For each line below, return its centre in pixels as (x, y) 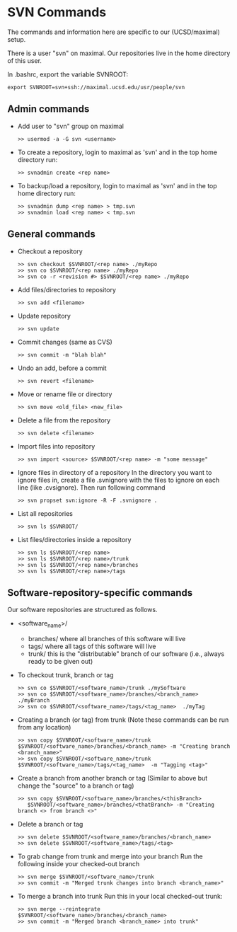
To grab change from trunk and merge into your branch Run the (110, 856)
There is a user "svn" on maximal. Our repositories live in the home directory (119, 53)
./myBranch (34, 701)
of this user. (25, 60)
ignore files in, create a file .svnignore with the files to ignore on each (118, 480)
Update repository (44, 316)
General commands (51, 234)
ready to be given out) (60, 662)
